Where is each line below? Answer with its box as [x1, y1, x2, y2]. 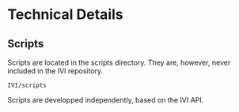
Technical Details [7, 6, 123, 24]
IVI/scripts [7, 81, 47, 89]
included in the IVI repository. [7, 66, 104, 76]
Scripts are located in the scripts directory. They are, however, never [7, 58, 231, 67]
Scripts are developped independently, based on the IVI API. [7, 95, 204, 104]
